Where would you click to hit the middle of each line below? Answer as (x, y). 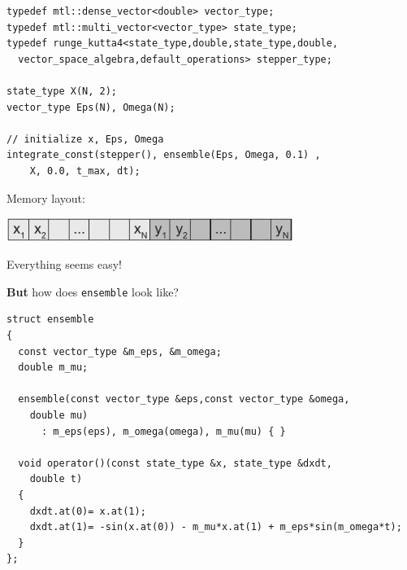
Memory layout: (46, 197)
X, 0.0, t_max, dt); (85, 171)
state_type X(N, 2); (62, 91)
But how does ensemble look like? (93, 291)
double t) (56, 479)
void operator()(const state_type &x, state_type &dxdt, (175, 463)
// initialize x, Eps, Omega (85, 139)
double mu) (59, 415)
